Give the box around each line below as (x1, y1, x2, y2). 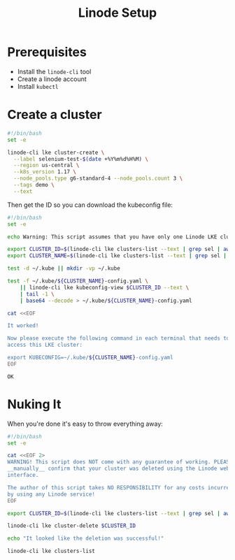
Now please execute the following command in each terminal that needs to (7, 335, 230, 342)
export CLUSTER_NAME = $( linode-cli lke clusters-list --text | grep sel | (7, 252, 227, 259)
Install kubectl (17, 82, 59, 90)
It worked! (7, 322, 39, 329)
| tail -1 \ (20, 290, 55, 298)
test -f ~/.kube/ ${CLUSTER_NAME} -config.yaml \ (7, 278, 149, 285)
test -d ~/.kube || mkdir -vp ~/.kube (7, 265, 120, 272)
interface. (7, 472, 39, 479)
